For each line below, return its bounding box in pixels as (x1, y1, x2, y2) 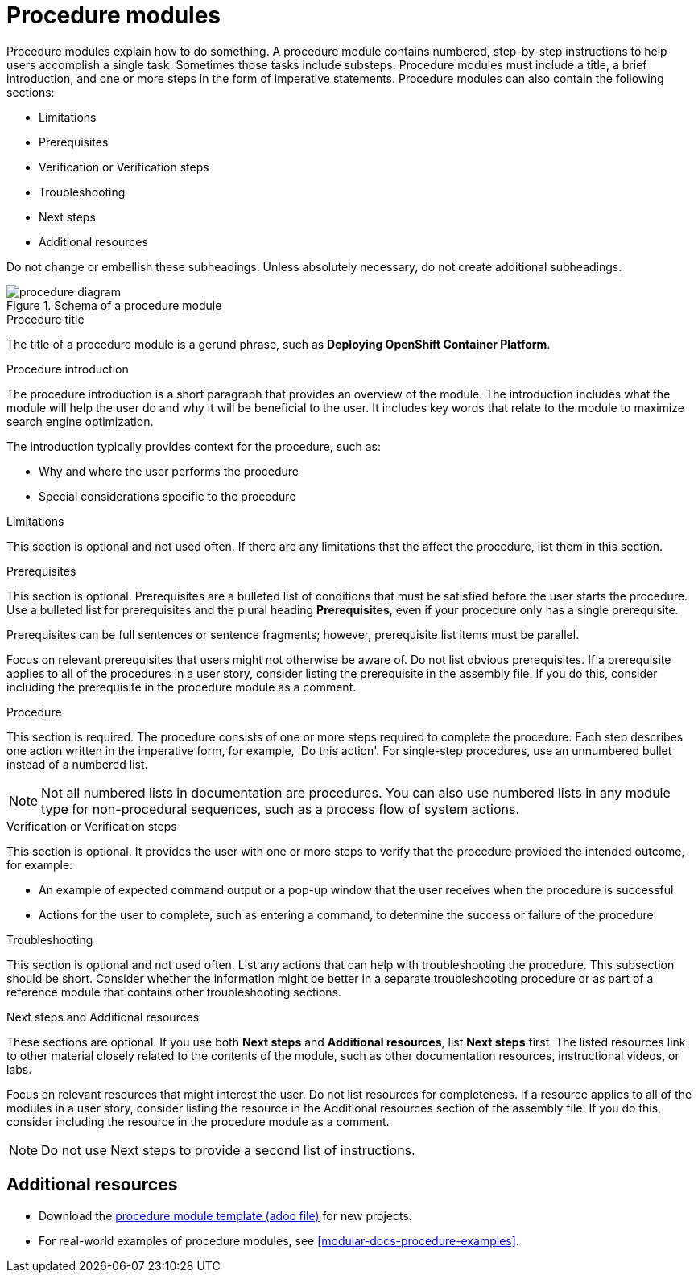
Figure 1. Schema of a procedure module (6, 298, 222, 312)
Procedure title (6, 311, 85, 326)
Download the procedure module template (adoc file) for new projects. (39, 1208, 412, 1223)
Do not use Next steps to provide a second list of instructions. (41, 1141, 415, 1158)
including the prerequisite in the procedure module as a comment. (6, 679, 357, 694)
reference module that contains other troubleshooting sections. (6, 984, 341, 999)
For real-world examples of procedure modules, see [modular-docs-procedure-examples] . (39, 1233, 519, 1248)
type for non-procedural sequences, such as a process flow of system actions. (41, 800, 520, 817)
